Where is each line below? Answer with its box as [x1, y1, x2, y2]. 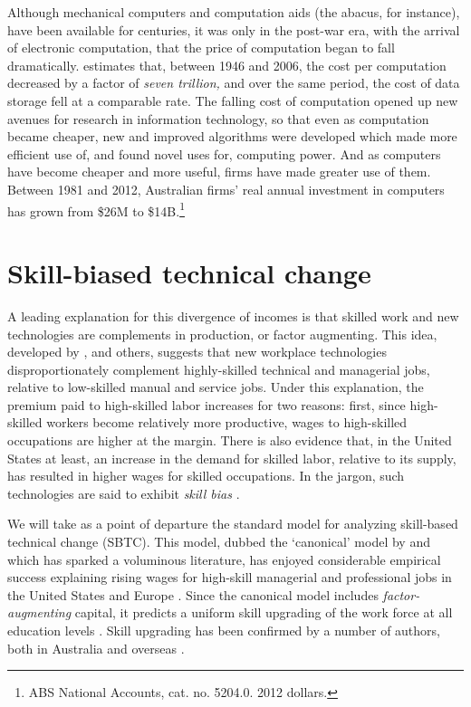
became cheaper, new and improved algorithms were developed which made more [7, 127, 457, 146]
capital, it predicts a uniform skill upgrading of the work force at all [74, 603, 453, 622]
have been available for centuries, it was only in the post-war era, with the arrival [7, 20, 460, 39]
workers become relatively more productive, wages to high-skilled [46, 413, 408, 432]
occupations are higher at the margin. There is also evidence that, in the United [7, 431, 452, 450]
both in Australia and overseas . [7, 638, 185, 657]
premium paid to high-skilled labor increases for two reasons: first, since [7, 395, 406, 414]
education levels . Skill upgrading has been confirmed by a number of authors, [7, 621, 440, 639]
